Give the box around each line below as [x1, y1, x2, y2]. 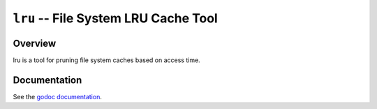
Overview [13, 37, 57, 49]
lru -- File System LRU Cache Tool [13, 10, 218, 26]
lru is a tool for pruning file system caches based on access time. [13, 56, 200, 64]
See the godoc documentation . [13, 92, 103, 101]
